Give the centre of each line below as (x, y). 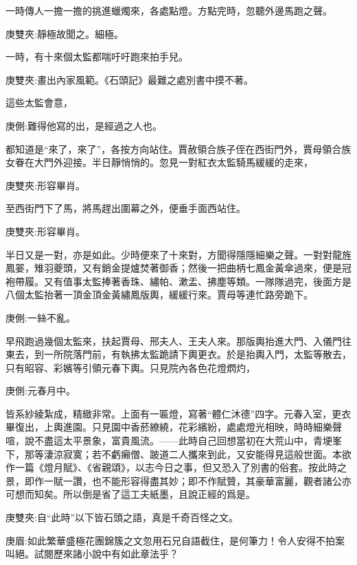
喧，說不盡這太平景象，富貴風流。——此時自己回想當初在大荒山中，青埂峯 (174, 441)
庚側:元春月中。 (41, 390)
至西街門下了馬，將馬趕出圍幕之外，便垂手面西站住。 (126, 208)
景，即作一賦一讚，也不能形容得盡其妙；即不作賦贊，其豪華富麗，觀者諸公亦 (178, 480)
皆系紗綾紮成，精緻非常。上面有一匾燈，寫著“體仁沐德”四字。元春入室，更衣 (178, 413)
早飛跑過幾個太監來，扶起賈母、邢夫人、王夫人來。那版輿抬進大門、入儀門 (174, 340)
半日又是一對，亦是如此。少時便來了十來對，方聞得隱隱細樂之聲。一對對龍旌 (178, 254)
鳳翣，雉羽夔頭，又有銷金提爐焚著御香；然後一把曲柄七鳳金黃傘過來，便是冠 (178, 268)
